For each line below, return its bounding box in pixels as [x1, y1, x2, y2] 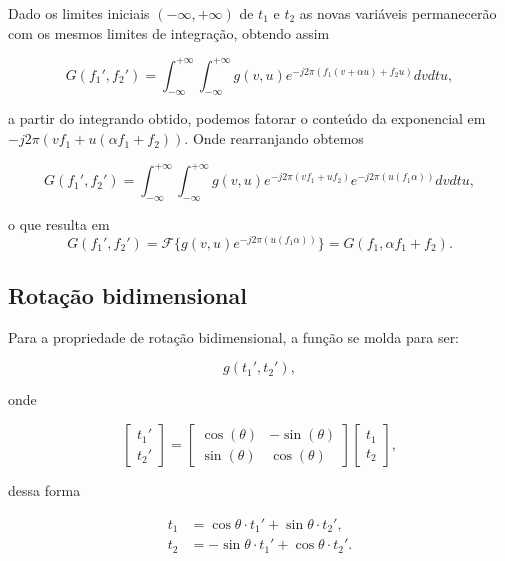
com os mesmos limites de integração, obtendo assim [8, 22, 330, 43]
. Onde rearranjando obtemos [184, 128, 364, 149]
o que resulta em [8, 213, 110, 234]
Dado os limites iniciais [8, 3, 150, 23]
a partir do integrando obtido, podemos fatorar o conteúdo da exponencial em [8, 108, 486, 129]
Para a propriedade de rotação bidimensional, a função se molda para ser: [8, 326, 460, 347]
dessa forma [8, 480, 81, 501]
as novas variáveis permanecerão [299, 3, 497, 23]
